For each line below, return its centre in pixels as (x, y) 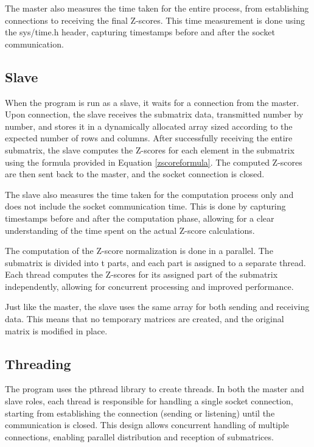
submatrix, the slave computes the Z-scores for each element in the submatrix (150, 150)
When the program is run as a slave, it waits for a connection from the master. (152, 102)
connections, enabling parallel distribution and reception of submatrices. (139, 436)
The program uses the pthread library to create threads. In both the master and (155, 389)
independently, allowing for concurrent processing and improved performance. (149, 286)
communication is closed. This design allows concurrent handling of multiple (147, 425)
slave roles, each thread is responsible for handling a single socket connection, (149, 401)
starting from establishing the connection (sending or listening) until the (140, 413)
